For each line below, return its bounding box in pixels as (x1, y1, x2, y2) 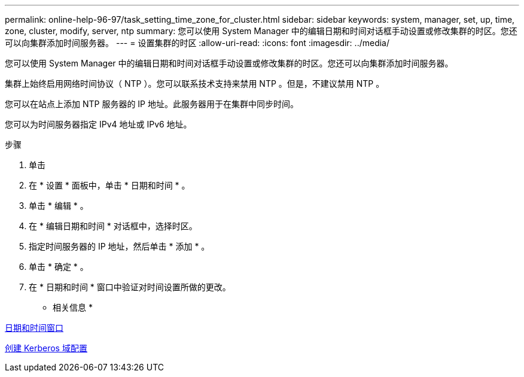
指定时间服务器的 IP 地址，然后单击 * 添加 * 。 (29, 241, 210, 251)
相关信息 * (53, 302, 93, 312)
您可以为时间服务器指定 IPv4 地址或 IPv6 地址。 (5, 119, 192, 129)
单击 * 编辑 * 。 (29, 200, 89, 211)
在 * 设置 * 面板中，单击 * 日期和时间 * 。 (29, 180, 190, 190)
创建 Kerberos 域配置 (5, 343, 87, 353)
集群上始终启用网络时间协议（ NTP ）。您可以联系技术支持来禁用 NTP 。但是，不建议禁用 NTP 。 (5, 78, 385, 89)
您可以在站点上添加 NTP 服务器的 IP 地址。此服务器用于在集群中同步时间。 (5, 99, 298, 109)
